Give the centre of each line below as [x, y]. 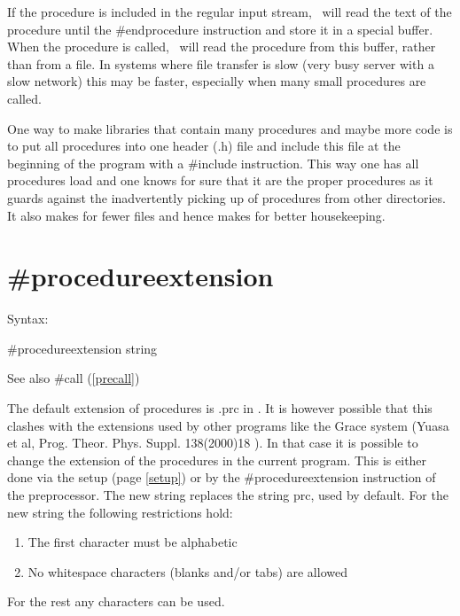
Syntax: [28, 319]
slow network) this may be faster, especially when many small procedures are [217, 81]
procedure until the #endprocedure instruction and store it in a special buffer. [220, 29]
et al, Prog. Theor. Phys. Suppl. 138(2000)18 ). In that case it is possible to [213, 443]
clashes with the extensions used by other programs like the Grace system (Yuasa [228, 425]
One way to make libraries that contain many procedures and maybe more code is [230, 128]
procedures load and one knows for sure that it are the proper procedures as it [220, 180]
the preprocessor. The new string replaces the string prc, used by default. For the [228, 495]
